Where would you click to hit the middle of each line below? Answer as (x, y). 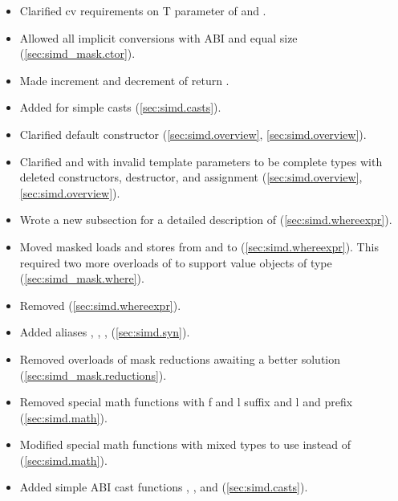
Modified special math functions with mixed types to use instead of (185, 444)
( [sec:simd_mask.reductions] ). (93, 375)
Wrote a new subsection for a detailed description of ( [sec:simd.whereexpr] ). (206, 220)
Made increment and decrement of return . (124, 80)
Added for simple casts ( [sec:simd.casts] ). (120, 107)
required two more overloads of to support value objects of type (176, 262)
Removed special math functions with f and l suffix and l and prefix (186, 402)
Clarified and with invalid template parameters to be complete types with (201, 161)
